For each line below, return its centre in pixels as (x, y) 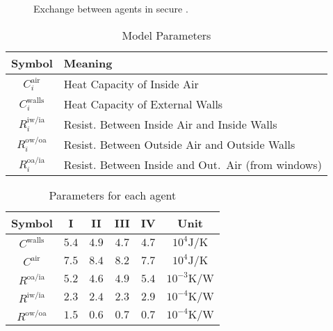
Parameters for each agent (113, 195)
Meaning (88, 63)
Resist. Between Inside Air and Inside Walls (170, 124)
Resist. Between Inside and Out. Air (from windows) (193, 164)
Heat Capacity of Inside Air (131, 83)
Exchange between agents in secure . (111, 8)
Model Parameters (166, 35)
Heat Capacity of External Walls (143, 104)
